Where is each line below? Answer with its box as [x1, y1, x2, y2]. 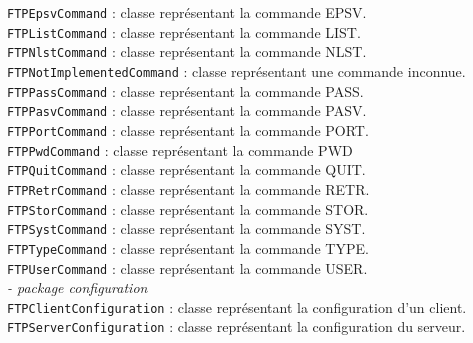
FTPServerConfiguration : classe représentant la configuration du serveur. [7, 316, 466, 337]
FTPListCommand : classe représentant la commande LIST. [7, 21, 361, 42]
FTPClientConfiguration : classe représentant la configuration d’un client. [7, 296, 467, 317]
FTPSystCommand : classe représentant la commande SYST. [7, 218, 366, 239]
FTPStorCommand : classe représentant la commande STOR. [7, 198, 369, 219]
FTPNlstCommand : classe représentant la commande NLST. [7, 41, 367, 62]
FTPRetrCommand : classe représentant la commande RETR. [7, 178, 370, 199]
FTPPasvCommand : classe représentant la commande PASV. [7, 100, 367, 121]
